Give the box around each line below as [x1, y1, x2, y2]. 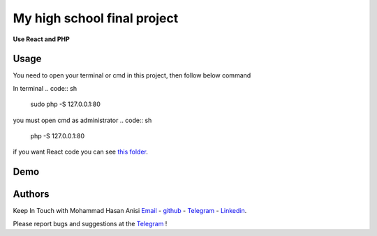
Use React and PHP [13, 35, 70, 43]
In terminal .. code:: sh [13, 84, 77, 92]
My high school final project [13, 10, 179, 26]
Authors [13, 189, 50, 200]
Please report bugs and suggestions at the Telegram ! [13, 219, 168, 228]
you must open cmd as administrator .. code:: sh [13, 116, 152, 124]
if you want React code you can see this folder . [13, 147, 148, 156]
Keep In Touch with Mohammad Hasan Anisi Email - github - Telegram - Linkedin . [13, 207, 247, 215]
